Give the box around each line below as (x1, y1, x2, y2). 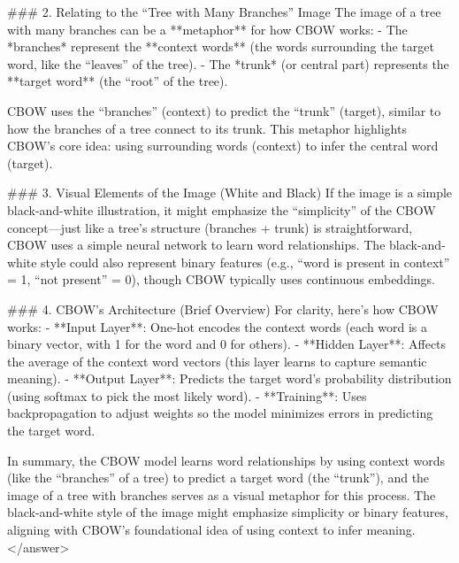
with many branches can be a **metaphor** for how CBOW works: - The (7, 19, 408, 38)
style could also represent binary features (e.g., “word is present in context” (41, 252, 450, 271)
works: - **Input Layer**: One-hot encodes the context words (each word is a (7, 317, 428, 335)
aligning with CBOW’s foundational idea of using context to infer (7, 521, 363, 539)
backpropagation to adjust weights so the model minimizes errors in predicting (7, 404, 433, 422)
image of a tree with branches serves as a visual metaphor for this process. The (7, 485, 436, 504)
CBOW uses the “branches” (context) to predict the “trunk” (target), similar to (7, 101, 441, 120)
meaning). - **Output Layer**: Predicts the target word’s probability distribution (7, 369, 452, 388)
